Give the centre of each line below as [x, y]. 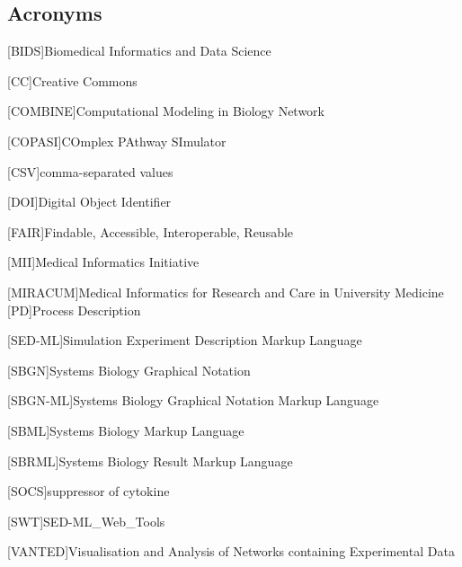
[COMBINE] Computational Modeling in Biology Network [166, 111]
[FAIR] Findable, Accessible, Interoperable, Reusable [151, 231]
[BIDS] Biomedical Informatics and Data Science [139, 51]
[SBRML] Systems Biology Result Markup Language [150, 461]
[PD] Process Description [74, 310]
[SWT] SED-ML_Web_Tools [86, 521]
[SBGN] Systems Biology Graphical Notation [129, 370]
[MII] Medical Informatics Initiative [103, 262]
